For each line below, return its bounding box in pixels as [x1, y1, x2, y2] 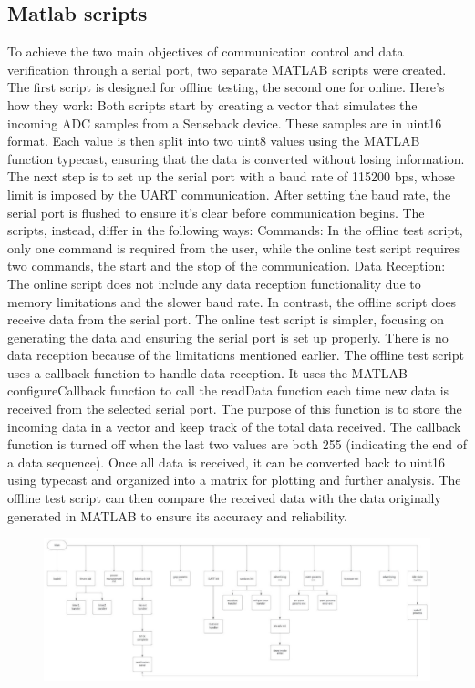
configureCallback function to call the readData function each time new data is [7, 381, 449, 400]
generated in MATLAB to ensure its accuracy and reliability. [7, 506, 347, 525]
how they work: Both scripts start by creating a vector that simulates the [7, 95, 418, 114]
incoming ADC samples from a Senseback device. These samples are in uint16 [7, 113, 442, 132]
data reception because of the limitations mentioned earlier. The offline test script [7, 345, 464, 365]
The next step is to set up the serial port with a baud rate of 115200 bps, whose [7, 167, 455, 186]
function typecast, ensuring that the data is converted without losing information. [7, 149, 465, 168]
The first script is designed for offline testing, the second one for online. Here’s [7, 77, 445, 97]
